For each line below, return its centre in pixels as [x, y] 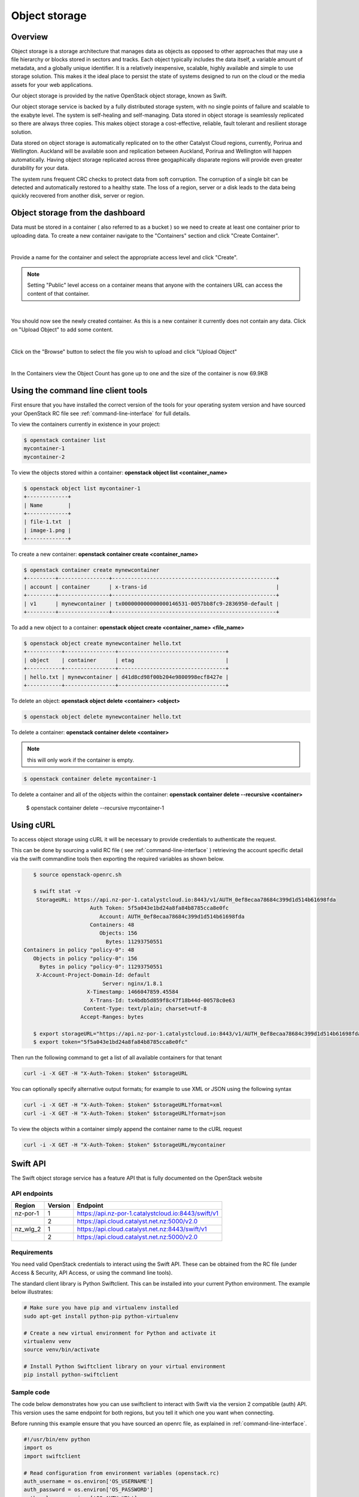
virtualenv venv [48, 1341]
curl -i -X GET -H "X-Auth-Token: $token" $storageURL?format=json [125, 1113]
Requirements [32, 1252]
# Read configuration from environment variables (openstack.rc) [121, 1473]
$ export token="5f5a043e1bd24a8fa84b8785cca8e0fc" [110, 1042]
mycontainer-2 [44, 457]
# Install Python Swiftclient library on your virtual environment [125, 1366]
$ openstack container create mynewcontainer [92, 570]
